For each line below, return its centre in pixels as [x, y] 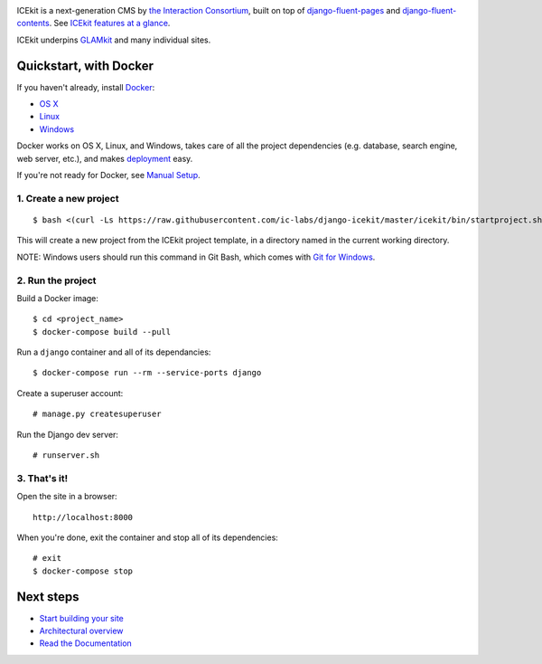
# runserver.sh [66, 455]
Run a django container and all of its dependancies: [114, 352]
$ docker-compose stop [83, 571]
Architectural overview [81, 631]
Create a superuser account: [70, 393]
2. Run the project [56, 280]
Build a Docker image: [58, 298]
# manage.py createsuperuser [97, 414]
